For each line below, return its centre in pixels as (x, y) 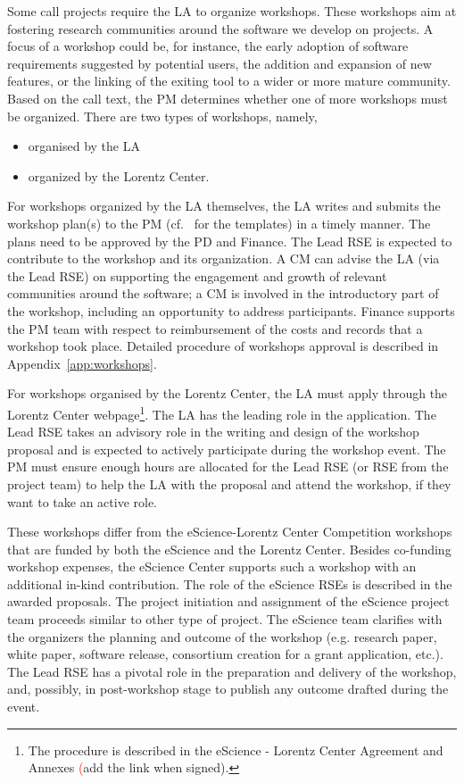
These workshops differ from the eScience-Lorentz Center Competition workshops (230, 532)
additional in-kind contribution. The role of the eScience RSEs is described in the (230, 583)
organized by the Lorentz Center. (119, 175)
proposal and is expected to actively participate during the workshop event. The (227, 449)
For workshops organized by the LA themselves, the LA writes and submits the (224, 206)
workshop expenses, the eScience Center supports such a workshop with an (212, 566)
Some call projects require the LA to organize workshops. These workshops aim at (232, 11)
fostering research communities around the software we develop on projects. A (220, 28)
